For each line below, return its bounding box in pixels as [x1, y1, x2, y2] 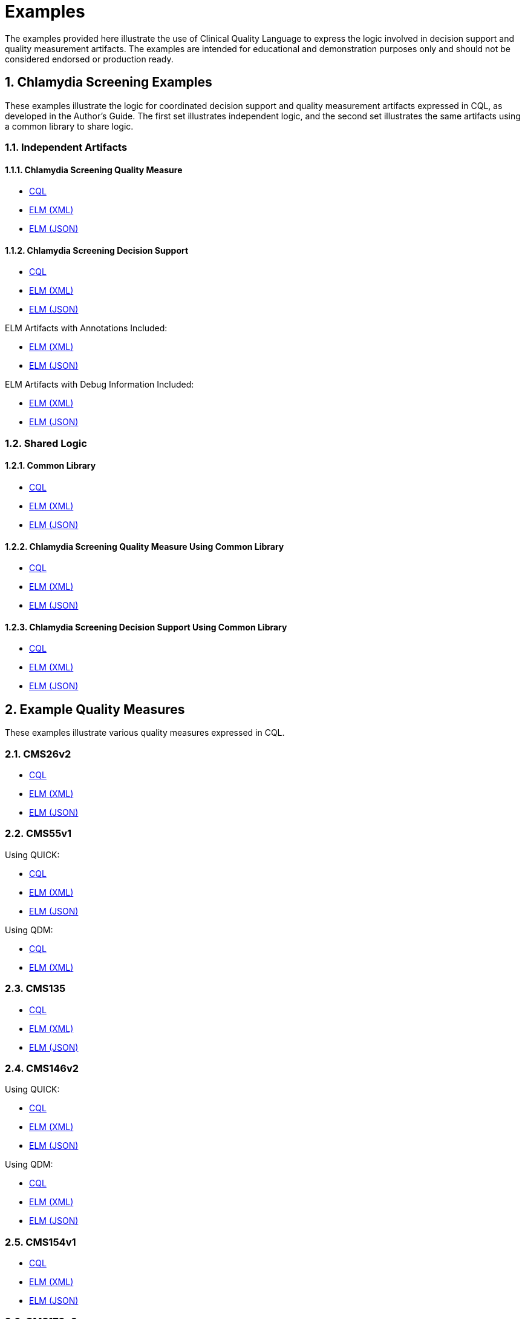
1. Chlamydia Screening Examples [5, 74, 212, 90]
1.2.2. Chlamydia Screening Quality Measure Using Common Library [5, 541, 284, 552]
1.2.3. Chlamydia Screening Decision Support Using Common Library [5, 621, 287, 632]
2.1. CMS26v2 [5, 747, 71, 760]
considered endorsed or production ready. [5, 53, 174, 64]
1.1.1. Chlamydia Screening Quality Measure [5, 164, 183, 175]
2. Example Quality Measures [5, 701, 185, 717]
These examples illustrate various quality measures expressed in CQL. [5, 727, 285, 738]
